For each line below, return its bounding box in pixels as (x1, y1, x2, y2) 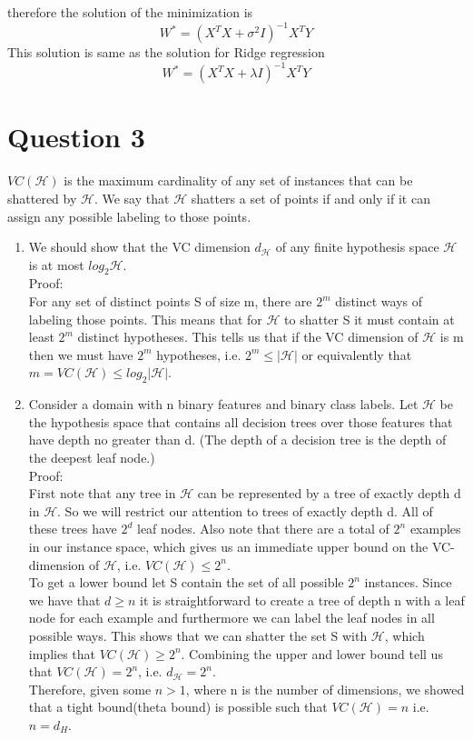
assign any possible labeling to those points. (7, 206, 251, 225)
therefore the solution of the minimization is (7, 3, 253, 21)
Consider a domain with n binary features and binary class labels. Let (28, 395, 419, 414)
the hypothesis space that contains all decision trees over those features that (28, 412, 453, 431)
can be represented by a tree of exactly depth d (197, 484, 461, 503)
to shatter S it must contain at (284, 309, 455, 328)
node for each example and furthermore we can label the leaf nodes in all (28, 608, 435, 627)
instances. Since (364, 573, 452, 592)
